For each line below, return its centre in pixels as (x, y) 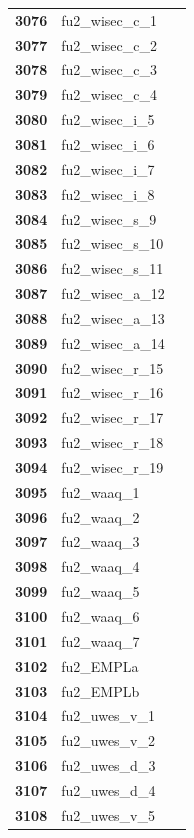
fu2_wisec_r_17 (112, 417)
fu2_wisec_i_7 (108, 168)
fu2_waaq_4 (100, 566)
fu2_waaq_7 (100, 640)
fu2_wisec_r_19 (112, 466)
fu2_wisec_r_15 (112, 367)
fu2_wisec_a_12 (113, 293)
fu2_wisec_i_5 (108, 119)
